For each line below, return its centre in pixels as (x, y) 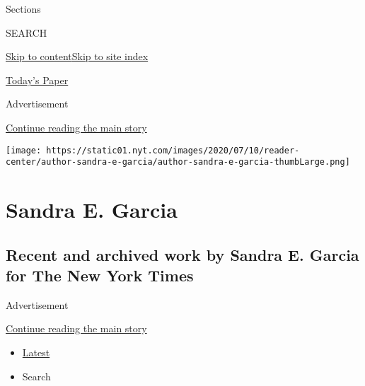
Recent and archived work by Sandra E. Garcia (182, 254)
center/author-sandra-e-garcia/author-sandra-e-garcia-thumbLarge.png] (178, 162)
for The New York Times (100, 275)
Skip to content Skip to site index (77, 56)
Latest (36, 352)
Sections (23, 8)
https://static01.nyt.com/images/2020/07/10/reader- (173, 150)
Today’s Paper (37, 80)
